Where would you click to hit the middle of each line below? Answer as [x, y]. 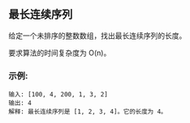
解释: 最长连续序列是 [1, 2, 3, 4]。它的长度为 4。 [88, 112]
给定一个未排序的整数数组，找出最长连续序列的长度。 [97, 36]
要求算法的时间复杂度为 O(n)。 [60, 53]
